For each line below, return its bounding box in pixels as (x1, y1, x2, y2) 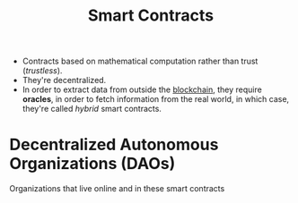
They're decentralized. (22, 75, 107, 86)
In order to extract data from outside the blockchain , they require (22, 84, 262, 95)
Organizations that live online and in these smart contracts (9, 183, 225, 194)
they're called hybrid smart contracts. (22, 104, 162, 114)
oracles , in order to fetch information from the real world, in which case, (22, 94, 290, 105)
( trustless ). (22, 65, 63, 76)
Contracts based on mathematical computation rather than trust (22, 55, 259, 67)
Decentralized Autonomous (9, 135, 219, 155)
